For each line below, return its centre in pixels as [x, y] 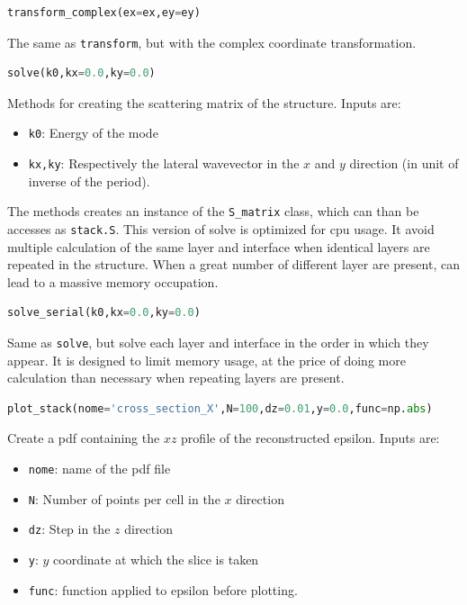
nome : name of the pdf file [99, 469]
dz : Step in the [69, 529]
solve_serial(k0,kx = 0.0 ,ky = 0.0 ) [104, 313]
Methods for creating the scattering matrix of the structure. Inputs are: [204, 102]
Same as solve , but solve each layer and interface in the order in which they [218, 343]
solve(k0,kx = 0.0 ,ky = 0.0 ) [81, 73]
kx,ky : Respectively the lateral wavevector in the [164, 163]
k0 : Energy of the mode [93, 133]
